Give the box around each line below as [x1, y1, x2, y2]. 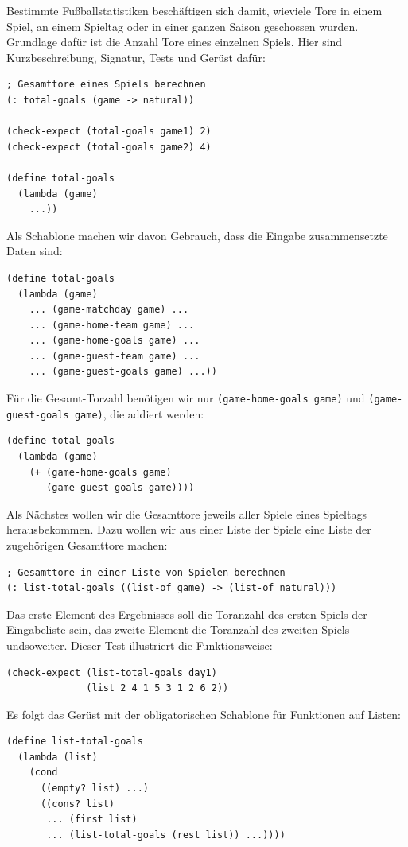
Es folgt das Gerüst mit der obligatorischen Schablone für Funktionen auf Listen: [6, 705, 401, 722]
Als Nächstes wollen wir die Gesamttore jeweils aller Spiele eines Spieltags [6, 505, 367, 522]
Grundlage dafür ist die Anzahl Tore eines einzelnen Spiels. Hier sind [6, 33, 343, 50]
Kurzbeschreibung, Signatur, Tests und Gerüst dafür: [6, 49, 266, 65]
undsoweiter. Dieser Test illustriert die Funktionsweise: [6, 636, 273, 653]
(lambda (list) [17, 751, 98, 763]
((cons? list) [40, 798, 115, 810]
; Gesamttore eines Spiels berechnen [6, 79, 206, 91]
